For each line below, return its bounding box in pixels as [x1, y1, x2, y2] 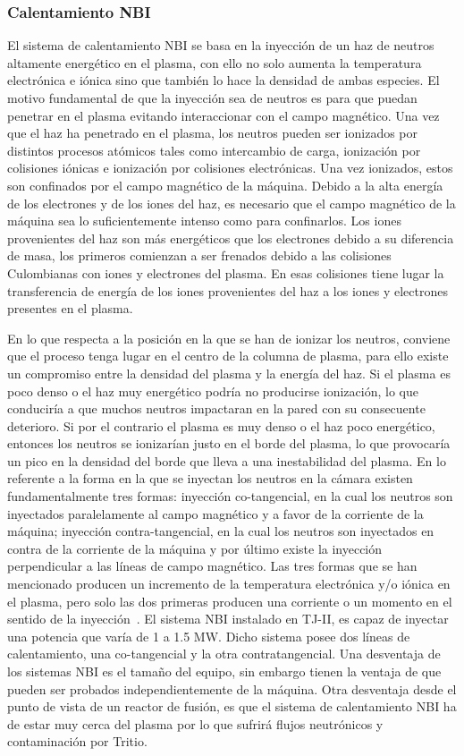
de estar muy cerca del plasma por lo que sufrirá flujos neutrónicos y [7, 714, 384, 733]
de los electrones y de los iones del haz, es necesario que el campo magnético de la [7, 193, 456, 212]
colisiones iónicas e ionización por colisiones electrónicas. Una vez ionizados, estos [7, 158, 453, 177]
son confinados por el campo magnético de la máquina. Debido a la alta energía [7, 175, 443, 194]
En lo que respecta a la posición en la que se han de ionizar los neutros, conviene [7, 328, 451, 347]
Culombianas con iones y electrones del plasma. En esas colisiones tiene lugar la [7, 263, 444, 282]
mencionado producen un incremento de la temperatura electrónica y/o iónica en [7, 574, 451, 593]
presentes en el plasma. [7, 299, 133, 318]
